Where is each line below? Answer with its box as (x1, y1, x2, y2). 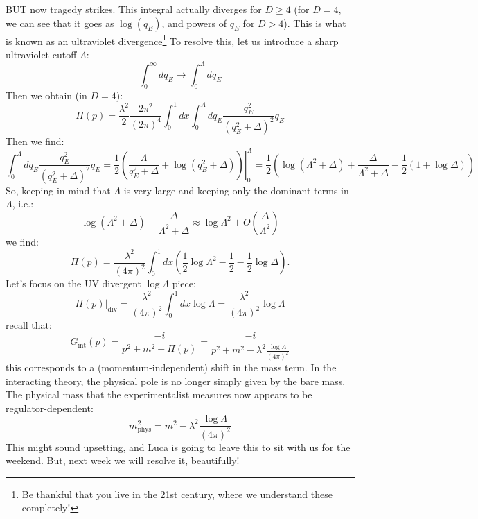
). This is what (283, 15, 346, 30)
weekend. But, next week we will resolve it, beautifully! (6, 453, 240, 468)
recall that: (6, 318, 52, 332)
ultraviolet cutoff (6, 46, 77, 61)
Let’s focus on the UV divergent (6, 276, 141, 291)
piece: (172, 276, 196, 291)
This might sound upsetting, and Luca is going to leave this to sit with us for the (6, 439, 351, 454)
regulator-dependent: (6, 400, 94, 415)
